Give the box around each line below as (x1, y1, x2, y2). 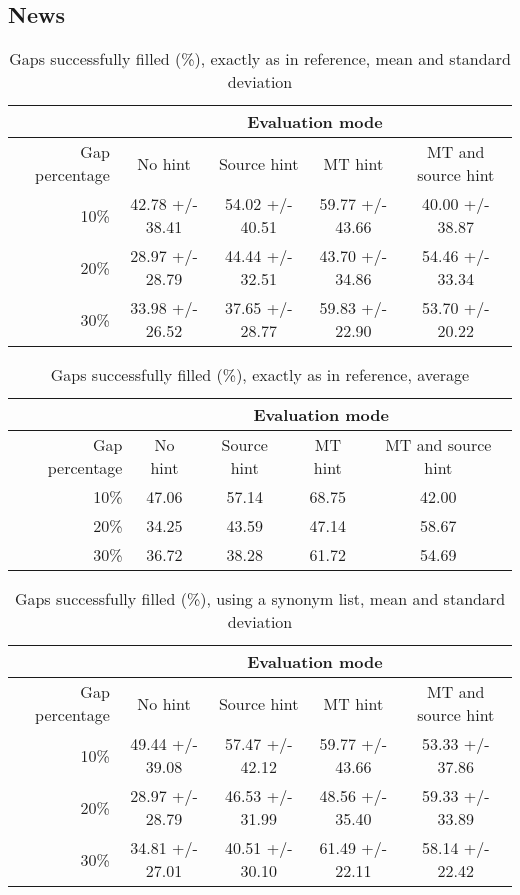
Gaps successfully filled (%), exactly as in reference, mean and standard (9, 47, 511, 71)
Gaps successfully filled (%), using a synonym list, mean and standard (14, 587, 506, 611)
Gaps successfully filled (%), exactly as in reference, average (50, 363, 470, 387)
